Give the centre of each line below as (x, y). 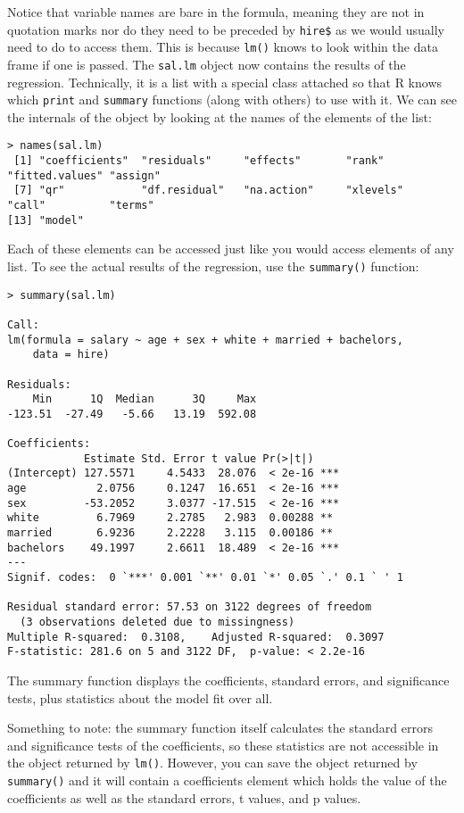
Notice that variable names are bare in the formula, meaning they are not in (216, 12)
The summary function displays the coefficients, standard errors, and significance (228, 680)
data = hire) (71, 355)
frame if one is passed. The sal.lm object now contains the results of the (207, 64)
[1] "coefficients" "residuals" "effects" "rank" (199, 161)
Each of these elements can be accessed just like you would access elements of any (231, 249)
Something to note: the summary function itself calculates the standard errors (220, 728)
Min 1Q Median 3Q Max (145, 399)
